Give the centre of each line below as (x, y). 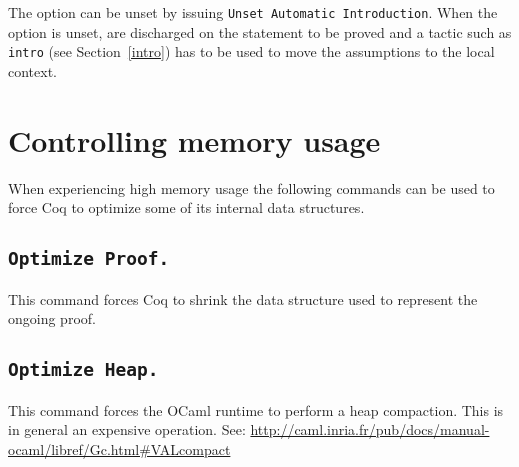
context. (32, 70)
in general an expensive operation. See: (127, 429)
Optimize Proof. (89, 259)
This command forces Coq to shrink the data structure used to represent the (243, 298)
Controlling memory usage (194, 139)
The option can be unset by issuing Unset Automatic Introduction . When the (253, 12)
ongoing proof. (52, 318)
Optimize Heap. (83, 370)
